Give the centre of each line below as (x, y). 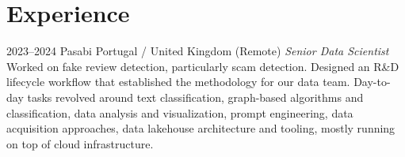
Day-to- (372, 82)
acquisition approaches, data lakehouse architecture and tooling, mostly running (201, 128)
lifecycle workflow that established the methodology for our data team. (178, 82)
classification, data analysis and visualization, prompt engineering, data (180, 112)
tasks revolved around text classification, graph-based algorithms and (195, 97)
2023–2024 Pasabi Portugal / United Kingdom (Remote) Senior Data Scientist (198, 51)
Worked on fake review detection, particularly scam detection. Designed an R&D (203, 66)
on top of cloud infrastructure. (80, 143)
